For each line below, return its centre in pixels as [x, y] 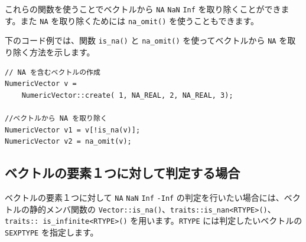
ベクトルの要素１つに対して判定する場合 [123, 173]
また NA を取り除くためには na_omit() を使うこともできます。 [140, 20]
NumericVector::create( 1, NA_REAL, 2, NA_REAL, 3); [127, 95]
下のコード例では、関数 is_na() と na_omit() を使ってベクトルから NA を [146, 40]
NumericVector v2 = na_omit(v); [68, 142]
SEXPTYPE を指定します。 [52, 232]
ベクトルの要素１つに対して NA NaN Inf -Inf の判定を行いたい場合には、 [144, 197]
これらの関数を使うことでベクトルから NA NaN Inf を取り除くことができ [143, 9]
